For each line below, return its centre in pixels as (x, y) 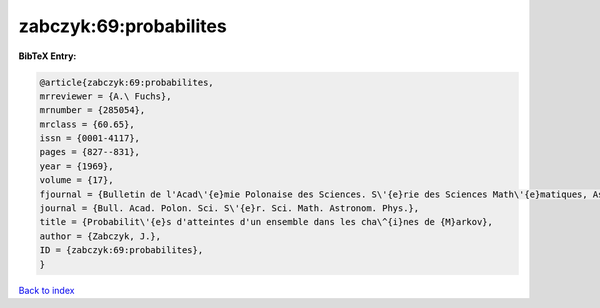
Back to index (46, 290)
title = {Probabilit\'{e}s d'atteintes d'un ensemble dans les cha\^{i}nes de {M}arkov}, (266, 222)
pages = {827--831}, (89, 152)
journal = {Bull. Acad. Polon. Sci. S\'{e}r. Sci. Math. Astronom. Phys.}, (229, 208)
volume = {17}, (76, 180)
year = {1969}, (76, 166)
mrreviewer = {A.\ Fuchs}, (105, 96)
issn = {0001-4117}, (89, 138)
